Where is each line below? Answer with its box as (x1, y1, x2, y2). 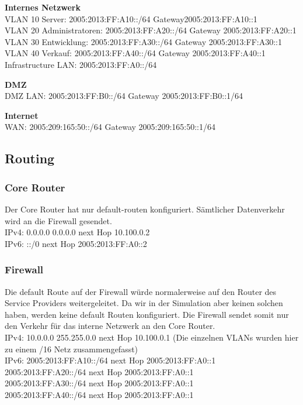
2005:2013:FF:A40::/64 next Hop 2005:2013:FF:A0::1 (5, 388, 194, 400)
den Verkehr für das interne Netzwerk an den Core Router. (5, 320, 215, 332)
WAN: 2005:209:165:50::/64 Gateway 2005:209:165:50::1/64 (5, 121, 216, 133)
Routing (5, 149, 55, 167)
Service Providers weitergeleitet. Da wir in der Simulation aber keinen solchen (5, 297, 283, 309)
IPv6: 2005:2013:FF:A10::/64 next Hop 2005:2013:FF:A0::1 (5, 354, 216, 366)
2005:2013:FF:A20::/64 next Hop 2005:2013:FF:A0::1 (5, 365, 194, 377)
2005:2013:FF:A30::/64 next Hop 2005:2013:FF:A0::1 (5, 377, 194, 389)
